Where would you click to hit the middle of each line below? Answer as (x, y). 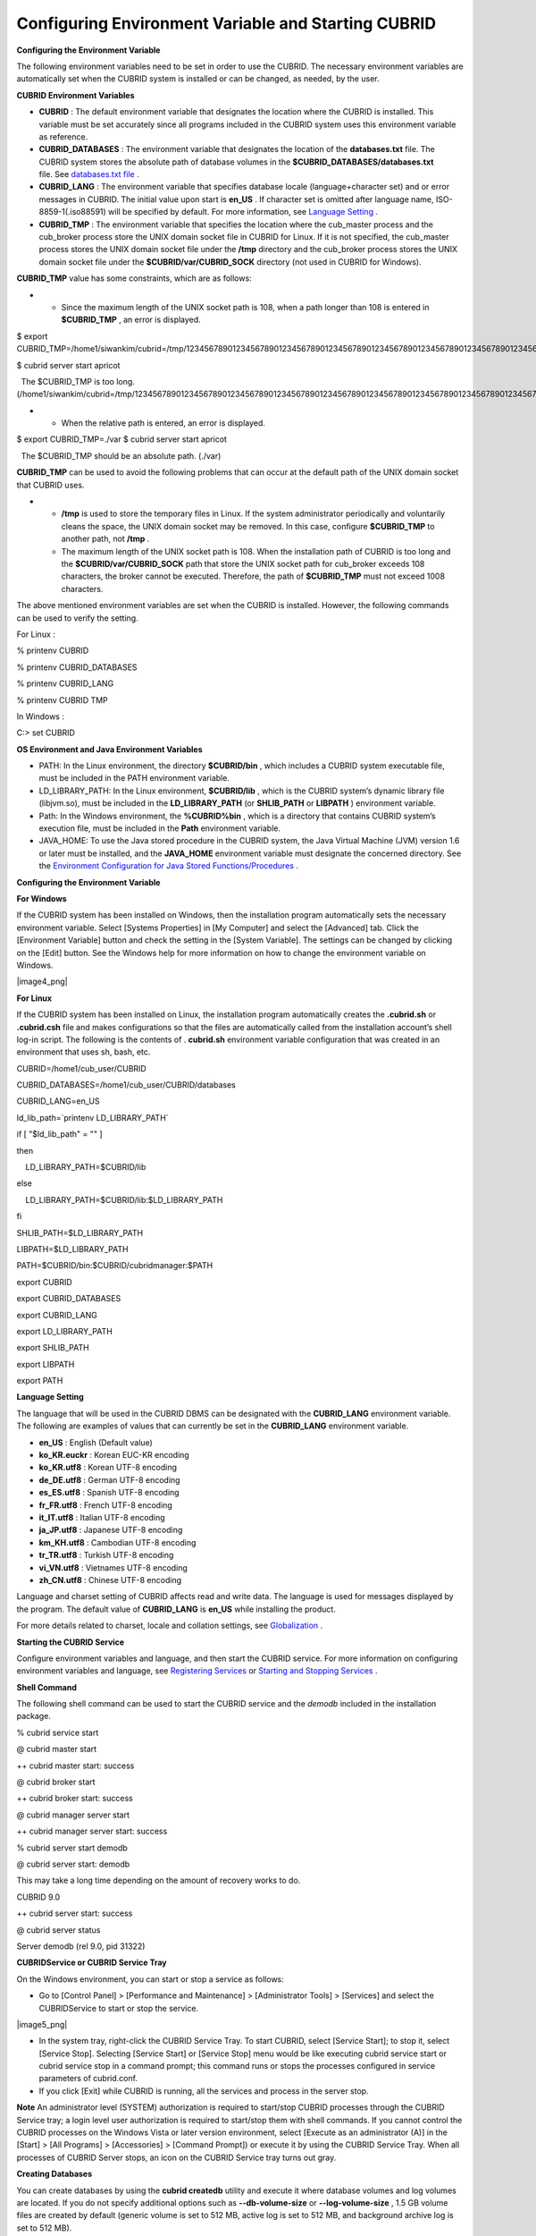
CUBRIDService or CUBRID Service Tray (92, 1962)
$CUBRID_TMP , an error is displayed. (131, 320)
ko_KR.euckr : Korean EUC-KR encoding (114, 1455)
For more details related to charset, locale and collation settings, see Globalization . (170, 1626)
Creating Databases (54, 2174)
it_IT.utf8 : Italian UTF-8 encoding (102, 1517)
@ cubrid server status (59, 1930)
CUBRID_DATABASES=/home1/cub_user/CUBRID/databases (126, 1085)
